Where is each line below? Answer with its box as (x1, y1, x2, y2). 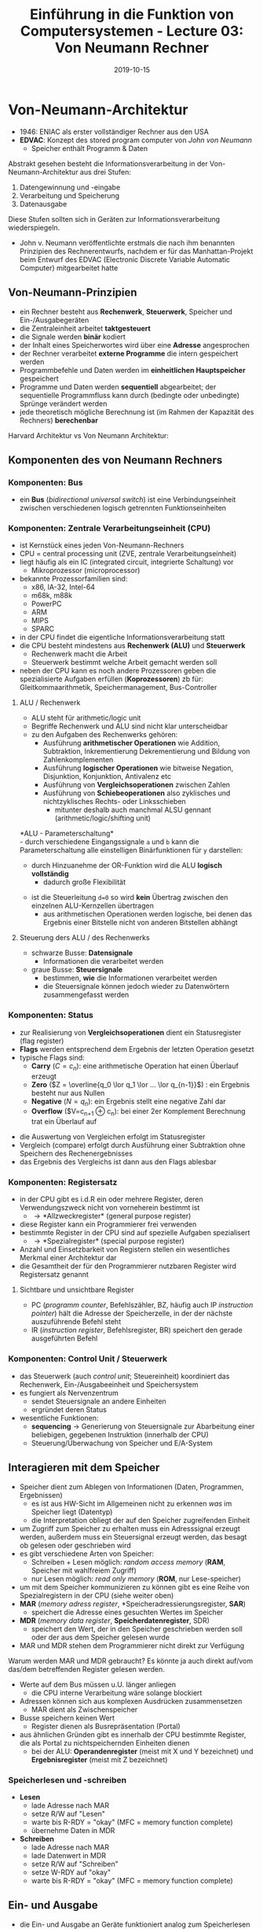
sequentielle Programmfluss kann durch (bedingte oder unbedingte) (19, 390, 240, 400)
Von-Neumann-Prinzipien (8, 286, 137, 300)
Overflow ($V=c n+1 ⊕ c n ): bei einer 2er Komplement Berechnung (31, 1107, 246, 1118)
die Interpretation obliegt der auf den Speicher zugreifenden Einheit (31, 1515, 250, 1525)
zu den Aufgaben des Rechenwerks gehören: (31, 730, 178, 740)
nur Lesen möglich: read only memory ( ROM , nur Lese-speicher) (31, 1573, 242, 1583)
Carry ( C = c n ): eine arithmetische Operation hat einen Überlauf (31, 1060, 239, 1072)
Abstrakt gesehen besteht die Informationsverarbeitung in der (8, 159, 208, 168)
